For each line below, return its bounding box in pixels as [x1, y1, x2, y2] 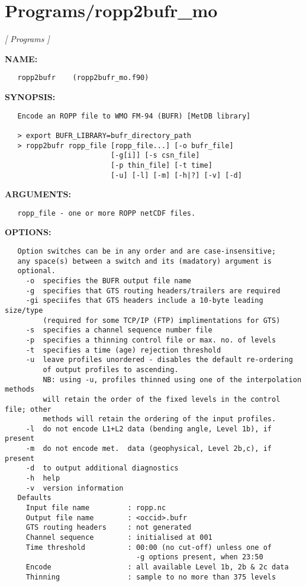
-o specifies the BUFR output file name [25, 276, 191, 285]
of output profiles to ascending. [43, 365, 179, 374]
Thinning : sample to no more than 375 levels [25, 572, 276, 581]
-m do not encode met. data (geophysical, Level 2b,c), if [25, 444, 272, 453]
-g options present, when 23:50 [136, 553, 263, 562]
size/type [5, 306, 43, 315]
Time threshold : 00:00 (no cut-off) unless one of [25, 543, 272, 552]
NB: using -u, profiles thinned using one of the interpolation [43, 375, 302, 384]
